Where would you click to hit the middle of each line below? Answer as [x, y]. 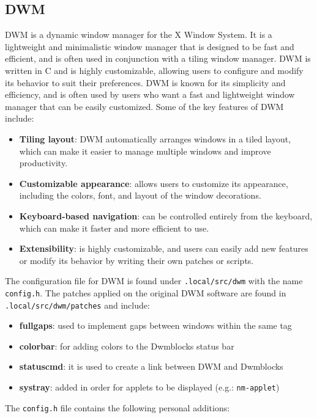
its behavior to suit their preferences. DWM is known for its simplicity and [145, 82]
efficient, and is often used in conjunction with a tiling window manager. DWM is [158, 58]
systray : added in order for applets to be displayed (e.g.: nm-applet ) [149, 387]
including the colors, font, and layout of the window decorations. [140, 195]
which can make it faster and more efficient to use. [114, 228]
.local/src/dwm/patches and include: [77, 305]
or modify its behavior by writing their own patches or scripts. [136, 260]
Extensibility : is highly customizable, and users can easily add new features [164, 248]
